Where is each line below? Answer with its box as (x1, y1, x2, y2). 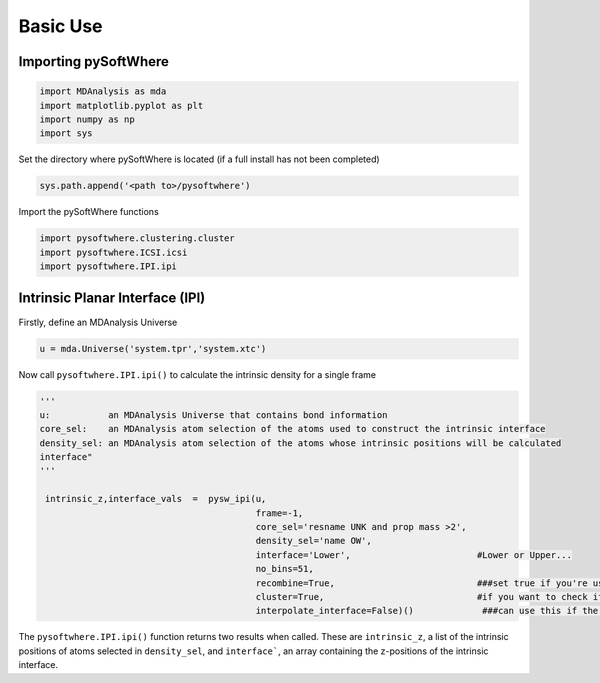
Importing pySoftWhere (18, 53, 170, 70)
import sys (39, 128, 93, 139)
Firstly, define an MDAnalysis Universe (18, 316, 178, 328)
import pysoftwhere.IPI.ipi (39, 261, 177, 272)
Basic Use (18, 15, 104, 37)
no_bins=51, (255, 563, 314, 575)
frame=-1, (255, 507, 304, 519)
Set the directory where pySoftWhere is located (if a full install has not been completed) (18, 153, 380, 165)
